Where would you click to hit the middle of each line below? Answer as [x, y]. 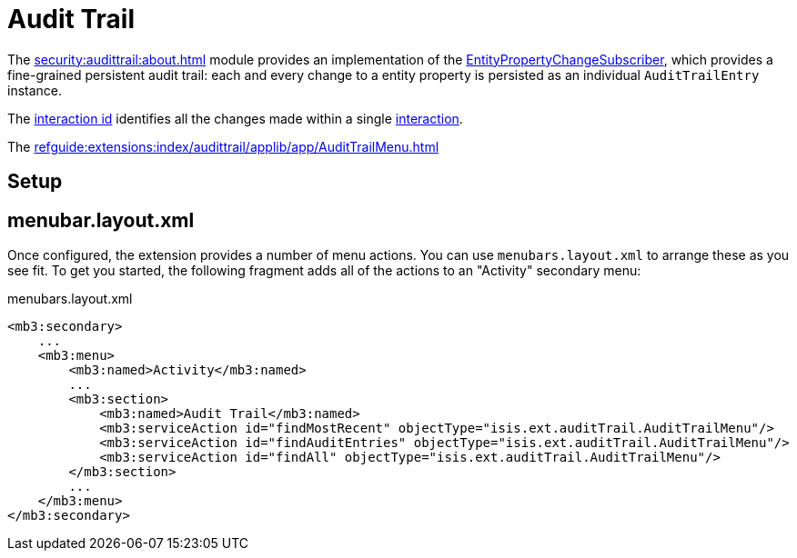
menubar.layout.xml [101, 220]
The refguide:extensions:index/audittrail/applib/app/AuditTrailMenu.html [223, 146]
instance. [35, 90]
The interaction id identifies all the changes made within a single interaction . [235, 118]
